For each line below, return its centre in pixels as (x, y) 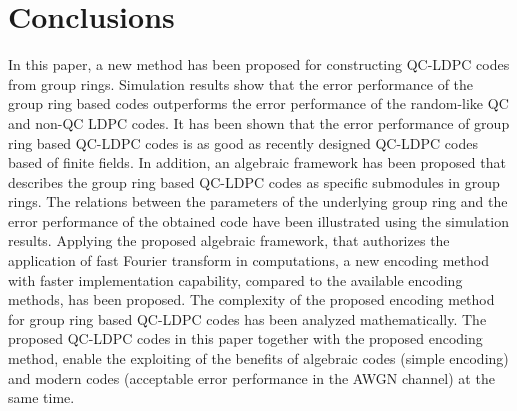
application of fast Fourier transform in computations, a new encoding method (248, 260)
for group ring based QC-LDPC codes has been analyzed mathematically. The (247, 318)
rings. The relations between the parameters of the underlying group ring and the (258, 201)
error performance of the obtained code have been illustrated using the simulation (258, 220)
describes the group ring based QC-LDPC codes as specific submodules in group (254, 181)
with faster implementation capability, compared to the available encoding (235, 279)
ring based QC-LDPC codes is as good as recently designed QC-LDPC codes (243, 142)
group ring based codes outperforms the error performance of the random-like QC (258, 103)
